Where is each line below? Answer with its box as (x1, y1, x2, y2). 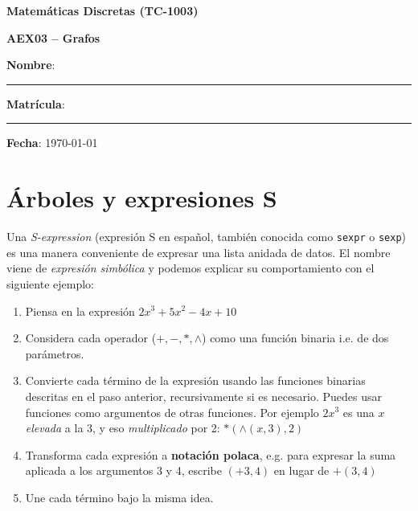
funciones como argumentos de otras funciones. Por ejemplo (25, 403, 319, 420)
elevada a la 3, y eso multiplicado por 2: (25, 419, 220, 436)
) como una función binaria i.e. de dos (202, 329, 389, 346)
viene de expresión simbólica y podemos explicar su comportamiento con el (6, 260, 375, 276)
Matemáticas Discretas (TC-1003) (6, 2, 199, 18)
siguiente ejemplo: (6, 275, 94, 292)
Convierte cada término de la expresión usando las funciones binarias (25, 372, 366, 389)
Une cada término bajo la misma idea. (25, 489, 214, 505)
